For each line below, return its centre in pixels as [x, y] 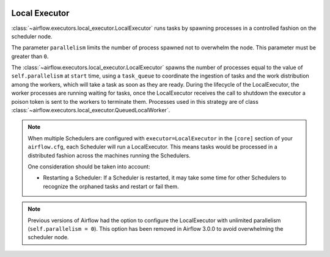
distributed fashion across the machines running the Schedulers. [109, 155]
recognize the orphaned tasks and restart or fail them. [111, 186]
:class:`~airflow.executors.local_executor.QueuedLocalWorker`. [91, 110]
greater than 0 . [30, 56]
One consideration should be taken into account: [89, 166]
